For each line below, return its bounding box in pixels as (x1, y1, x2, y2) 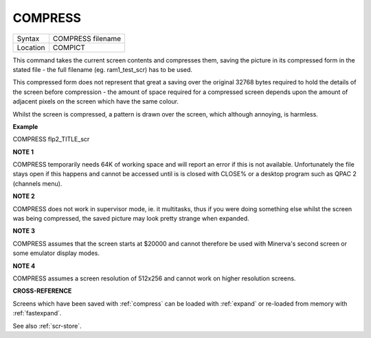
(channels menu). (12, 179, 63, 188)
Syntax (16, 34, 40, 43)
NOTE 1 (12, 147, 34, 156)
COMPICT (52, 43, 86, 52)
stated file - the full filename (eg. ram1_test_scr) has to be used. (12, 65, 192, 73)
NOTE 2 (12, 192, 35, 200)
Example (12, 122, 38, 130)
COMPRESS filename (52, 34, 122, 43)
